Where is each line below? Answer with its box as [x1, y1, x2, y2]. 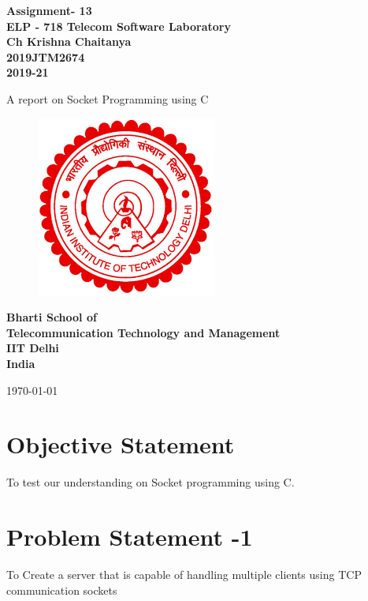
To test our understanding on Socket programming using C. [6, 474, 295, 490]
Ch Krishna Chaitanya [6, 33, 132, 50]
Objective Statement [6, 428, 235, 460]
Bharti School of [6, 309, 97, 325]
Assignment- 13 [6, 2, 92, 18]
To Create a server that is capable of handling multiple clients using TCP [6, 565, 362, 582]
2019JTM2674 [6, 48, 85, 65]
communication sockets [6, 581, 117, 598]
